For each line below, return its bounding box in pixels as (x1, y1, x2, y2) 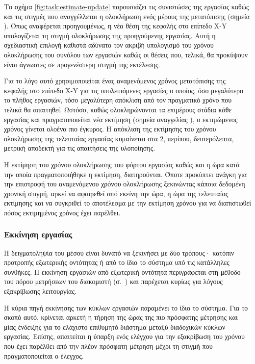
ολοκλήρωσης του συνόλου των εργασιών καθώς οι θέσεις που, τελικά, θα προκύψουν (4, 49, 248, 59)
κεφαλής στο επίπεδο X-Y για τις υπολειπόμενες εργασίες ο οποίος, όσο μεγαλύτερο (4, 85, 243, 95)
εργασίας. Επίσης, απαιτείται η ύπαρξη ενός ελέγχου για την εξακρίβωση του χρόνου (4, 331, 245, 341)
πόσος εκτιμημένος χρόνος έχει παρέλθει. (4, 207, 121, 217)
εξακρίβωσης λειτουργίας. (4, 286, 76, 296)
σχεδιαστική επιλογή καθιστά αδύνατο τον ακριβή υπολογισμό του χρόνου (4, 40, 214, 50)
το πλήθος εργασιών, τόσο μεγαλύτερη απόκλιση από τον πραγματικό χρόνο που (4, 95, 232, 105)
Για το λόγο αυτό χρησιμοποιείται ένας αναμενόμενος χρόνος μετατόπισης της (4, 76, 226, 86)
